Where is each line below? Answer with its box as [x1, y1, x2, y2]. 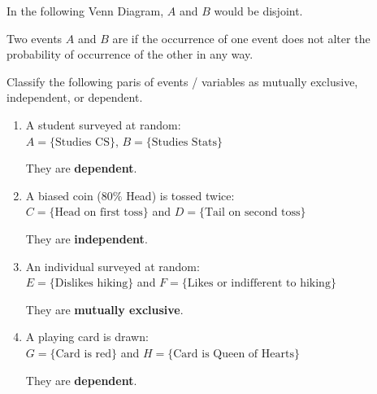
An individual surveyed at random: [25, 257, 200, 274]
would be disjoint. [214, 2, 303, 19]
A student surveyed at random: [25, 116, 181, 133]
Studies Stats [151, 136, 218, 148]
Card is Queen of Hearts [173, 348, 294, 360]
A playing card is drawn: [25, 328, 149, 345]
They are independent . [25, 230, 148, 247]
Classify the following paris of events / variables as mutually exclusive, [6, 72, 358, 90]
